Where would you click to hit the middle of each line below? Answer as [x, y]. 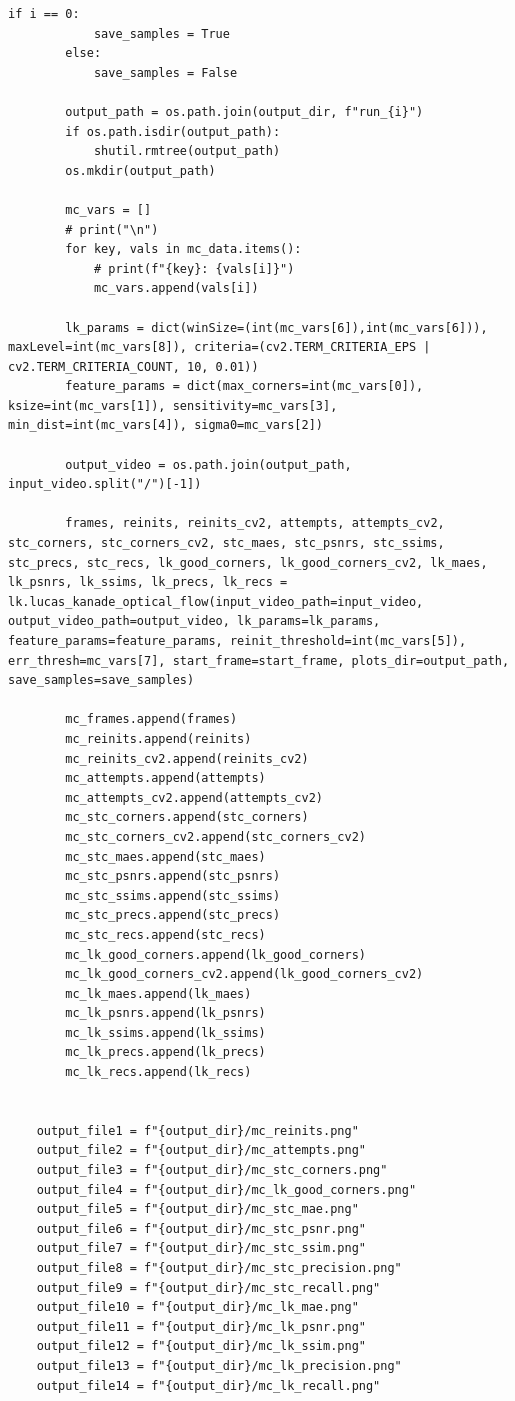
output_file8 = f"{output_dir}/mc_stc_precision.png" [219, 1268]
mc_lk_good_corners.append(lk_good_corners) [215, 954]
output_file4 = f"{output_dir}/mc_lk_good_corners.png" [226, 1189]
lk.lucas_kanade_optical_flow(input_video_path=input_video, [216, 601]
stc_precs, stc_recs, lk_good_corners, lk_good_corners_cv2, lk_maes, [248, 562]
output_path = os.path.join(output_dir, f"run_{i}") [244, 111]
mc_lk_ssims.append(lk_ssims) [165, 1032]
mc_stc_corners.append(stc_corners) [187, 817]
